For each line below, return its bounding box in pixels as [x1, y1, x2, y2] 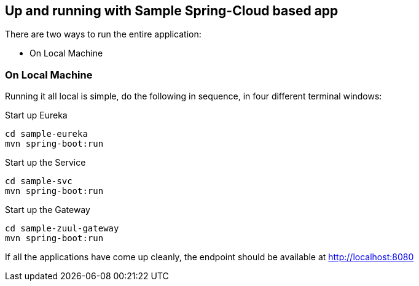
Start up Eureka [5, 110, 68, 121]
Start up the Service [5, 157, 86, 168]
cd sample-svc [5, 176, 72, 187]
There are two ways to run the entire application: [5, 29, 202, 40]
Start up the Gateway [5, 204, 90, 215]
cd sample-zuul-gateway [5, 223, 119, 234]
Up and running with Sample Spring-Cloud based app [5, 3, 339, 18]
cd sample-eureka [5, 129, 88, 139]
